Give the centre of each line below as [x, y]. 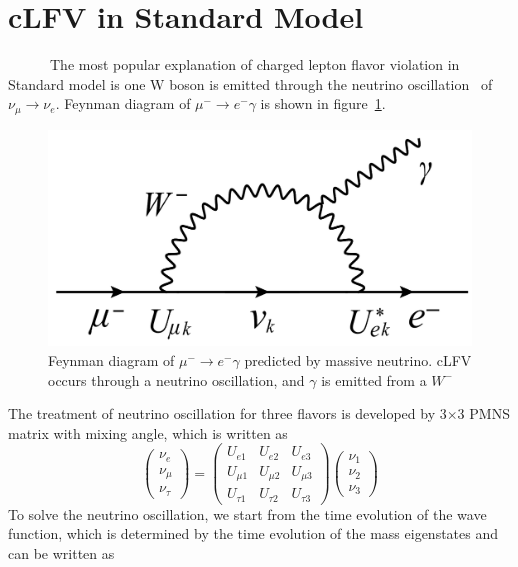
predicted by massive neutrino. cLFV [358, 359]
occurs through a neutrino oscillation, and [176, 379]
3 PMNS [483, 413]
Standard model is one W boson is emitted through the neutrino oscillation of [250, 83]
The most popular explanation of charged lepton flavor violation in [254, 64]
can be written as [61, 553]
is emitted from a [374, 379]
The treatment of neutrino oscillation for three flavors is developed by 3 [227, 413]
